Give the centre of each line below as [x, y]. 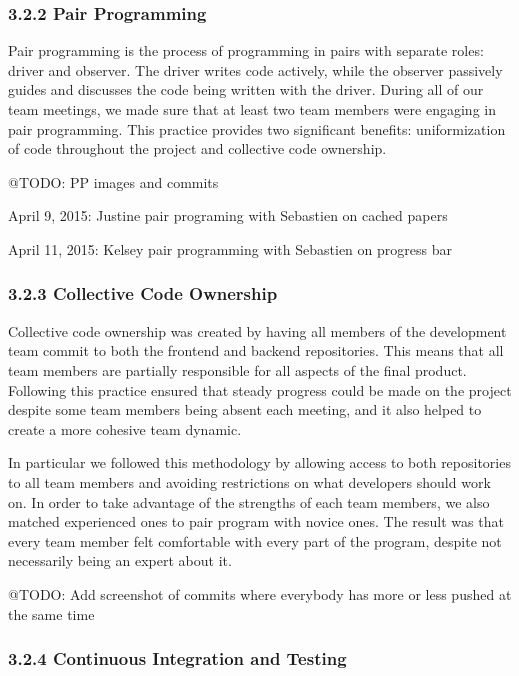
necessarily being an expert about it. [120, 560]
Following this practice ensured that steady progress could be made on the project [260, 389]
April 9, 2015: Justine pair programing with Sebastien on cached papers [228, 215]
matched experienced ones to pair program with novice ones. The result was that [256, 521]
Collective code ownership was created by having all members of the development [257, 330]
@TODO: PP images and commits [113, 181]
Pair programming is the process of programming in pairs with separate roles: [246, 50]
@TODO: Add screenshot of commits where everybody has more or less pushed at [260, 593]
